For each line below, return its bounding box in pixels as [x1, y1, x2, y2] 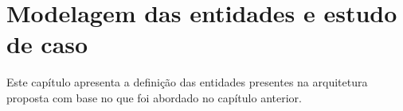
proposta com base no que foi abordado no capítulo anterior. [6, 89, 302, 105]
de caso [6, 28, 88, 60]
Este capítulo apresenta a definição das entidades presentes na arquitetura [6, 74, 368, 90]
